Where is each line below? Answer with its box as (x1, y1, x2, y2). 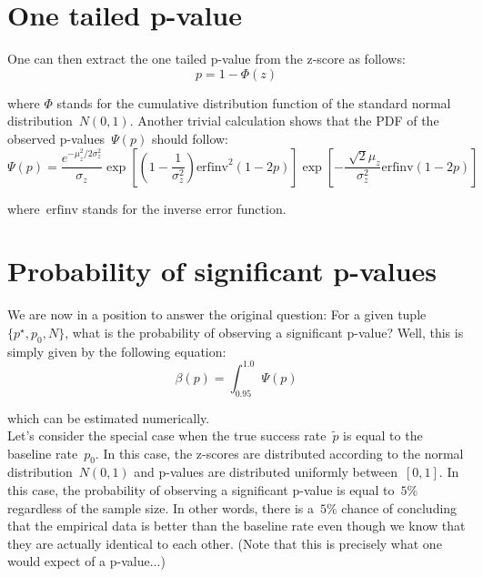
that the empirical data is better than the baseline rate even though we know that (7, 516, 466, 535)
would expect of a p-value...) (7, 552, 166, 571)
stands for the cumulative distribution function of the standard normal (56, 93, 451, 112)
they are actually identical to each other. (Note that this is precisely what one (7, 533, 442, 552)
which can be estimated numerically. (7, 408, 210, 427)
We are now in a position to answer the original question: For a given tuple (7, 305, 427, 324)
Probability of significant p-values (7, 252, 438, 289)
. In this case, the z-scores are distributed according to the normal (95, 443, 464, 462)
